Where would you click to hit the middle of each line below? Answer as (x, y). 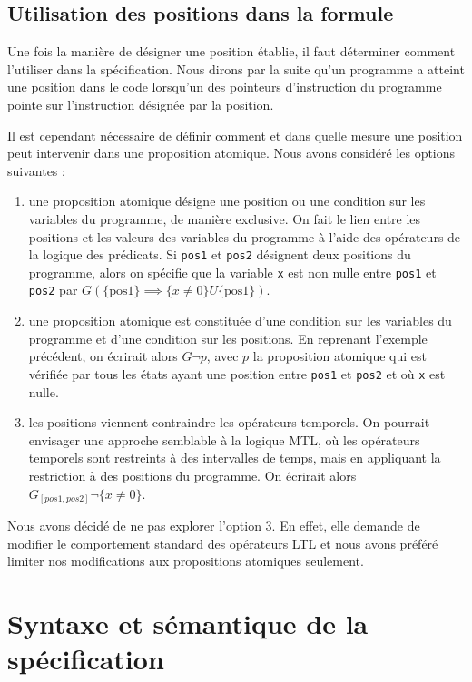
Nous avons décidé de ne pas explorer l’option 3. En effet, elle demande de (214, 526)
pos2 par (53, 290)
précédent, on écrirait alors (103, 356)
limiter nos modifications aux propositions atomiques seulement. (186, 561)
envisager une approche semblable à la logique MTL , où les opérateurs (224, 439)
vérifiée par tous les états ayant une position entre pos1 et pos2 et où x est (237, 373)
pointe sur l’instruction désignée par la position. (141, 104)
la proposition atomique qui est (339, 356)
